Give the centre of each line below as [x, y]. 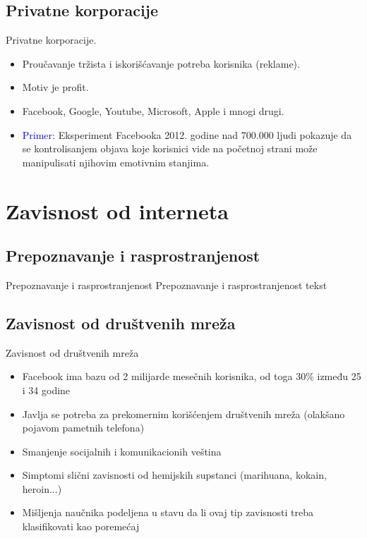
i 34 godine [46, 390]
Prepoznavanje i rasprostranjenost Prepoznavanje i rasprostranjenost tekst [167, 285]
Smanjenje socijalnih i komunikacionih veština [122, 451]
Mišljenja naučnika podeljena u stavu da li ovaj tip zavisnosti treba [168, 512]
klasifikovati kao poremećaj [81, 526]
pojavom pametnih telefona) [83, 428]
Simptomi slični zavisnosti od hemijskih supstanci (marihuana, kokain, [174, 475]
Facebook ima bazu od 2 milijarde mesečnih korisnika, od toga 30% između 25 [192, 376]
